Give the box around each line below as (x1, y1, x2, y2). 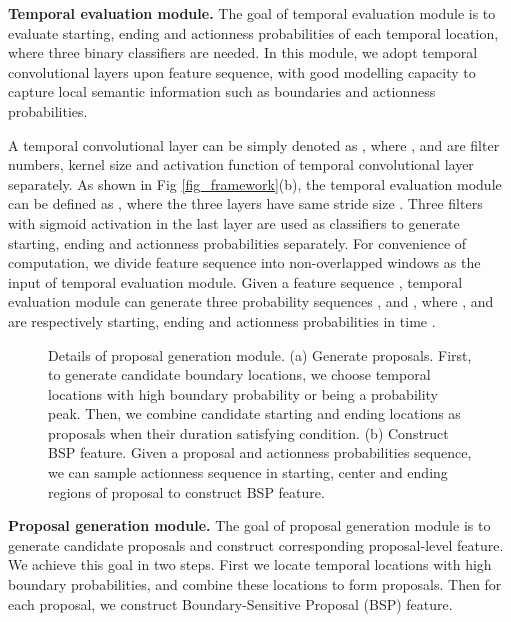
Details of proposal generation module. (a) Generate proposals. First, (48, 344, 472, 365)
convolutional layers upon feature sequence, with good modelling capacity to (8, 61, 476, 82)
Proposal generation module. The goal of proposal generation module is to (8, 515, 491, 536)
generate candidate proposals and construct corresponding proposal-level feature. (8, 534, 504, 555)
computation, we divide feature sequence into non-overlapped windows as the (8, 252, 481, 273)
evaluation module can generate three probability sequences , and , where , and (8, 291, 494, 312)
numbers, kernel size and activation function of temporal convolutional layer (8, 154, 474, 175)
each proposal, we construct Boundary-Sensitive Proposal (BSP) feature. (8, 593, 453, 614)
